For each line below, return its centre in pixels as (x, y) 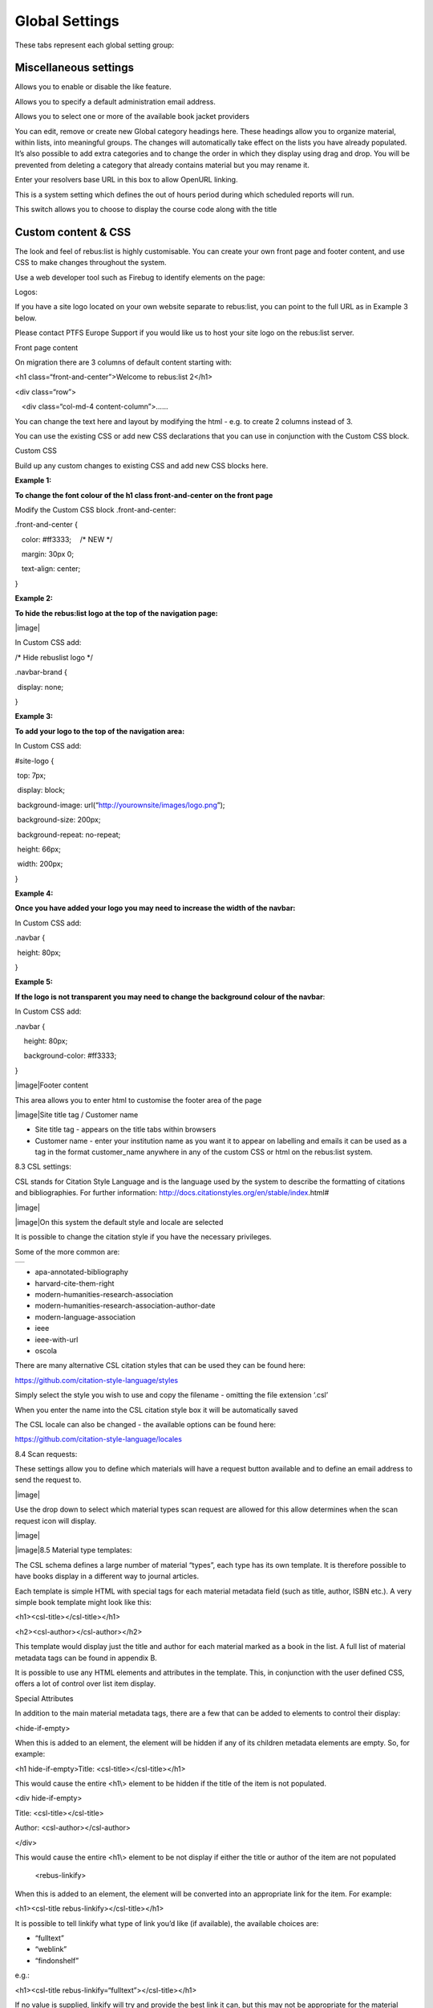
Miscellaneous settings (74, 68)
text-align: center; (51, 569)
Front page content (47, 347)
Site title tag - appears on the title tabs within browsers (125, 1129)
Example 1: (33, 480)
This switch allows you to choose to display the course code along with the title (146, 209)
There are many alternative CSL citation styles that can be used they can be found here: (160, 1365)
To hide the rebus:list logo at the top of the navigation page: (116, 613)
